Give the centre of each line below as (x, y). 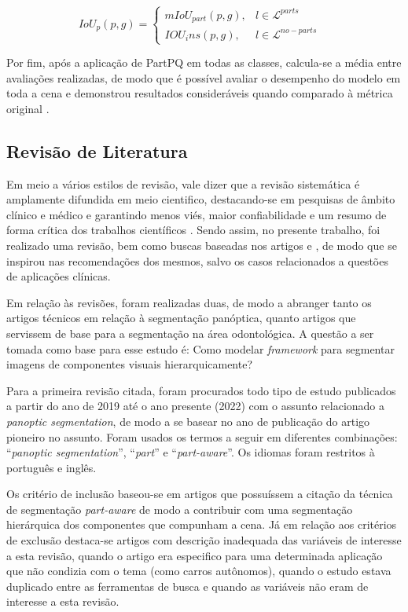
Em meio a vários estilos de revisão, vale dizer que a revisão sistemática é (183, 183)
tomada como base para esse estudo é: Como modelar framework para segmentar (200, 348)
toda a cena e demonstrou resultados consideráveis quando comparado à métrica (200, 93)
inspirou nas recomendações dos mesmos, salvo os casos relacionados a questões (197, 260)
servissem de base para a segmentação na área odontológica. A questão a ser (190, 333)
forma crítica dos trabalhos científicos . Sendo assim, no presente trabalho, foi (193, 230)
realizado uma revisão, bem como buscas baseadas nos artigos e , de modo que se (202, 245)
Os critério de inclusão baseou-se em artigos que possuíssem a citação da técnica (200, 494)
